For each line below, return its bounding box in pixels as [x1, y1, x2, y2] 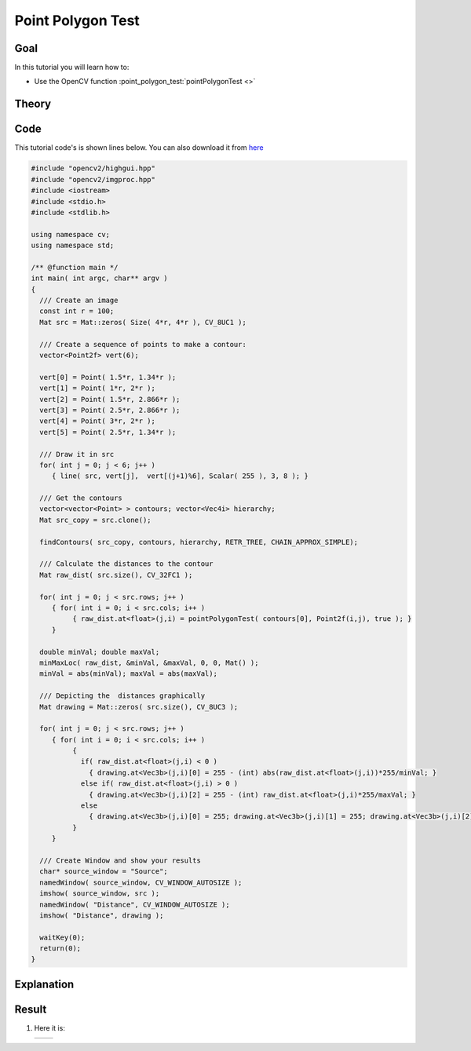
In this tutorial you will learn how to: [14, 63, 130, 72]
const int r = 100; [39, 307, 115, 316]
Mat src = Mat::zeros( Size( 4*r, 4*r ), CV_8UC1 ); [39, 318, 246, 327]
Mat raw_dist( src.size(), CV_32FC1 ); [39, 570, 193, 579]
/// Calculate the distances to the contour [39, 560, 214, 568]
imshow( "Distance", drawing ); [39, 911, 164, 920]
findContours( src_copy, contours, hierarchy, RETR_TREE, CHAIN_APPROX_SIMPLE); [39, 538, 359, 546]
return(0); [39, 944, 82, 953]
